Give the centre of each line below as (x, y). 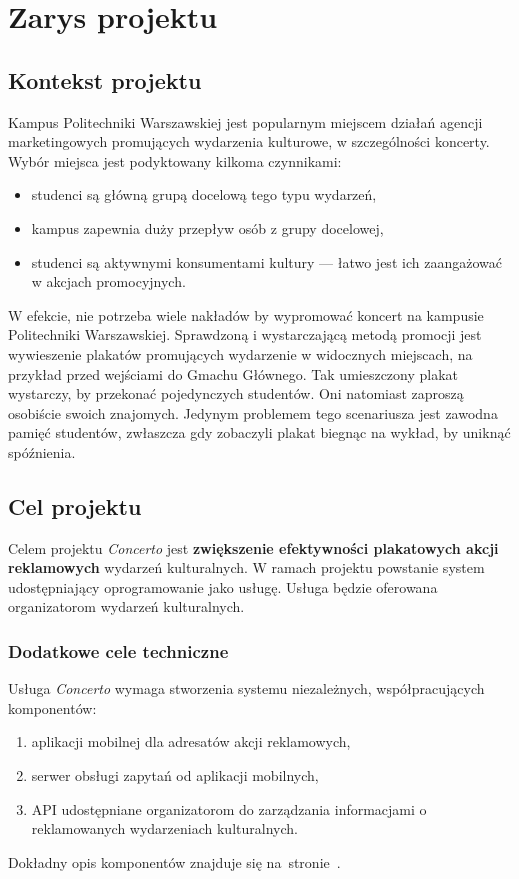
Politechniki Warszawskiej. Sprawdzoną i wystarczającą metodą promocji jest (245, 334)
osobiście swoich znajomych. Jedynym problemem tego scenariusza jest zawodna (253, 412)
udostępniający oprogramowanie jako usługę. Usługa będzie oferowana (223, 586)
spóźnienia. (42, 451)
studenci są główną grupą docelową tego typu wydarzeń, (204, 194)
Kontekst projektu (105, 79)
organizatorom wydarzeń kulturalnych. (126, 606)
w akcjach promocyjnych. (108, 281)
